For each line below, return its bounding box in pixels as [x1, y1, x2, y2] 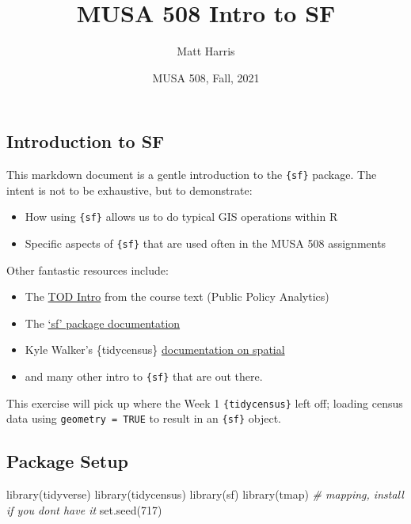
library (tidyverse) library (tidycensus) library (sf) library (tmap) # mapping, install [6, 486, 404, 503]
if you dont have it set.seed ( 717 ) [6, 501, 162, 518]
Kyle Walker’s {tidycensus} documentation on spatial [25, 341, 285, 358]
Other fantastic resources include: [6, 261, 169, 278]
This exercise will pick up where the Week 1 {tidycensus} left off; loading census [6, 394, 403, 411]
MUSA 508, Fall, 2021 [152, 69, 260, 85]
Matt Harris [177, 43, 235, 59]
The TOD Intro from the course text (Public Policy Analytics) [25, 288, 329, 305]
